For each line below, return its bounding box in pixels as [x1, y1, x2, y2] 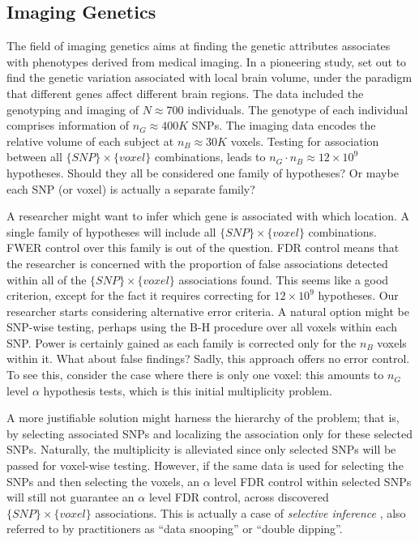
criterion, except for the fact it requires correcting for [6, 287, 271, 304]
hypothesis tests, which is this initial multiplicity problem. [43, 382, 332, 399]
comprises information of [6, 117, 130, 134]
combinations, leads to [154, 148, 266, 165]
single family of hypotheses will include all [6, 223, 216, 240]
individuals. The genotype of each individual [187, 100, 408, 117]
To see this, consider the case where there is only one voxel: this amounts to [6, 366, 384, 383]
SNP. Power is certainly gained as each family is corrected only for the [6, 334, 357, 351]
